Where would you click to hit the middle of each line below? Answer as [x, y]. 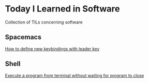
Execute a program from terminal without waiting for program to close [74, 75]
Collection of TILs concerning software [44, 22]
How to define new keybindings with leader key [52, 48]
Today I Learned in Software [62, 9]
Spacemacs [23, 37]
